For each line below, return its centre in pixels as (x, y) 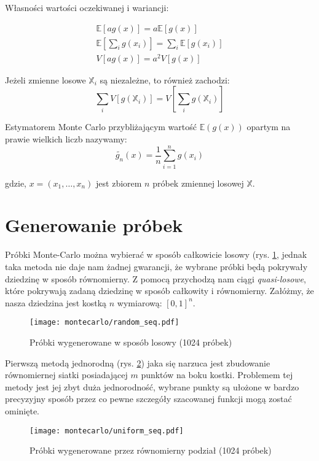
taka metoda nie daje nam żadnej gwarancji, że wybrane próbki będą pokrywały (156, 266)
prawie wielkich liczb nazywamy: (66, 138)
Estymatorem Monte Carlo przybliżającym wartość (101, 127)
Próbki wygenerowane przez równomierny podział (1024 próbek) (151, 450)
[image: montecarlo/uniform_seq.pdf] (107, 431)
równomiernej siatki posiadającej (66, 375)
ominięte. (22, 410)
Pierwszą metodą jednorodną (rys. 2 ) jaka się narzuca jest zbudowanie (138, 362)
